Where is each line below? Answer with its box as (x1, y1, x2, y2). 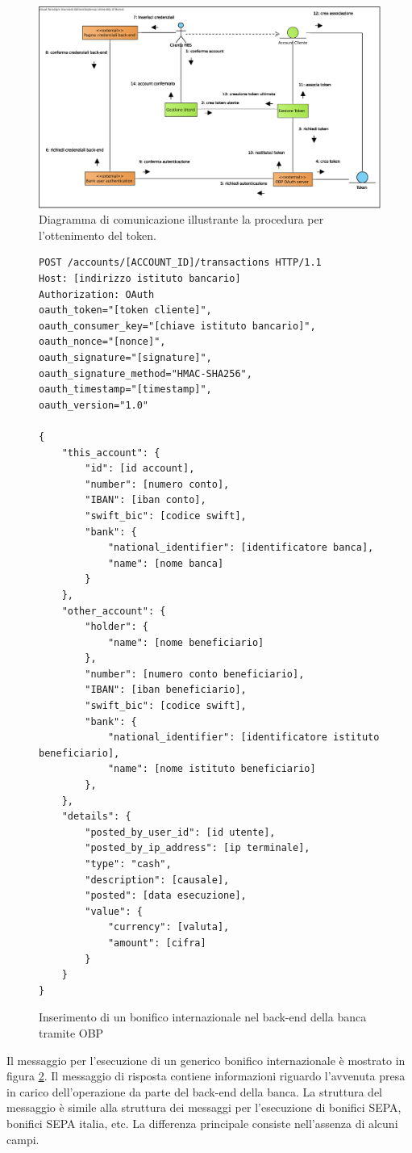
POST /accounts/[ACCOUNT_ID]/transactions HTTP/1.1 (39, 257, 322, 269)
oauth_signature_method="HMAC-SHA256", (39, 367, 252, 379)
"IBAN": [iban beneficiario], (85, 684, 247, 696)
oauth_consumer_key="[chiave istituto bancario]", (39, 320, 316, 332)
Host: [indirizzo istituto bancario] (39, 273, 241, 285)
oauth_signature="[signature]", (39, 352, 212, 364)
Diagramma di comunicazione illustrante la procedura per (39, 211, 324, 228)
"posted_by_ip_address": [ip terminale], (85, 842, 310, 854)
